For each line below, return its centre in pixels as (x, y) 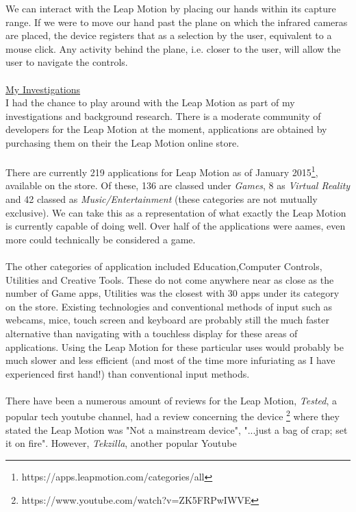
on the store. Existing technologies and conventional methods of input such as (169, 306)
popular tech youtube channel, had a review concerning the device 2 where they (173, 415)
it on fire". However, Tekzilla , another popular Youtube (121, 443)
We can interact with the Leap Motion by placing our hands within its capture (171, 8)
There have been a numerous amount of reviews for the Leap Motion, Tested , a (171, 400)
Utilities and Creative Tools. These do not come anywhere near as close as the (170, 279)
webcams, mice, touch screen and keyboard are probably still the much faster (167, 320)
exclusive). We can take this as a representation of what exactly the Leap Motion (176, 212)
